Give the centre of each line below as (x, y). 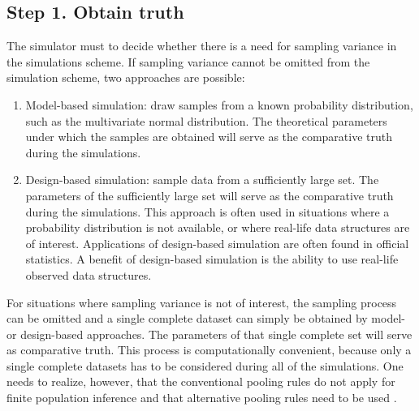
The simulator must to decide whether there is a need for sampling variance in (202, 46)
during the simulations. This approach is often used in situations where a (207, 211)
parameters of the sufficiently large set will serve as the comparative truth (209, 195)
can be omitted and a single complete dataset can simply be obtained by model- (206, 318)
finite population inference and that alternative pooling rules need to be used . (202, 398)
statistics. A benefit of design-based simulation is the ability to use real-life (212, 259)
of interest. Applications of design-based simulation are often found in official (217, 243)
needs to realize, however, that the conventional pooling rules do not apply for (201, 381)
